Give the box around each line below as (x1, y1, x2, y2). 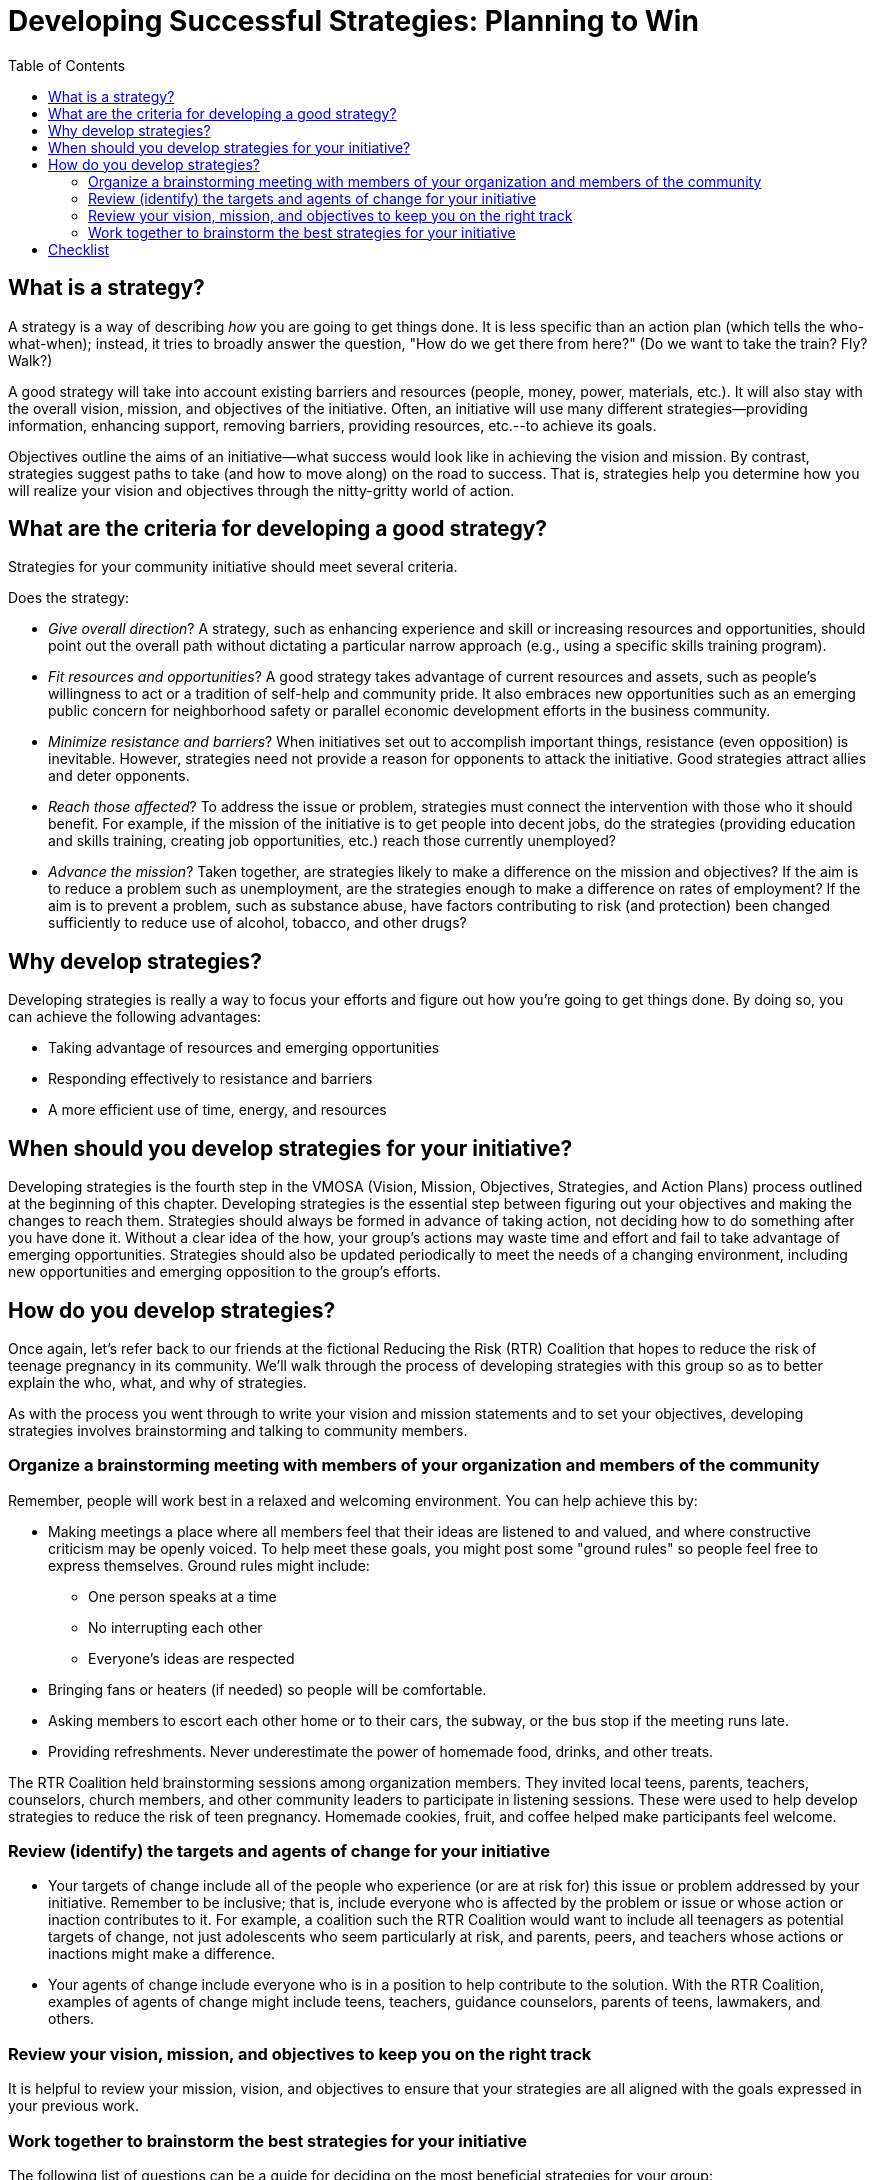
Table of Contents (8, 56, 126, 74)
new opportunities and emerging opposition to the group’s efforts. (8, 1263, 441, 1281)
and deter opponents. (48, 767, 190, 785)
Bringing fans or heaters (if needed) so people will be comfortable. (48, 1680, 487, 1698)
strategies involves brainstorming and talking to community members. (8, 1421, 468, 1439)
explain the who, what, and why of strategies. (8, 1373, 307, 1391)
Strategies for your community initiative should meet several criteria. (8, 558, 458, 576)
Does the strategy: (8, 589, 130, 607)
